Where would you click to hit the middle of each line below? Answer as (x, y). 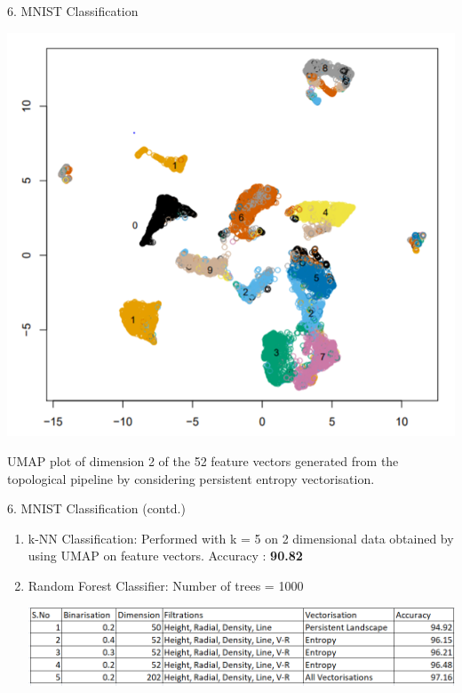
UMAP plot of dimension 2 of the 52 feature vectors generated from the (203, 460)
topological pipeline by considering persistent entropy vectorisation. (191, 478)
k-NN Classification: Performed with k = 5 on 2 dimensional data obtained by (241, 538)
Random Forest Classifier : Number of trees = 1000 (166, 585)
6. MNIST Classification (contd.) (96, 508)
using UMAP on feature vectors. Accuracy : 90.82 (165, 556)
